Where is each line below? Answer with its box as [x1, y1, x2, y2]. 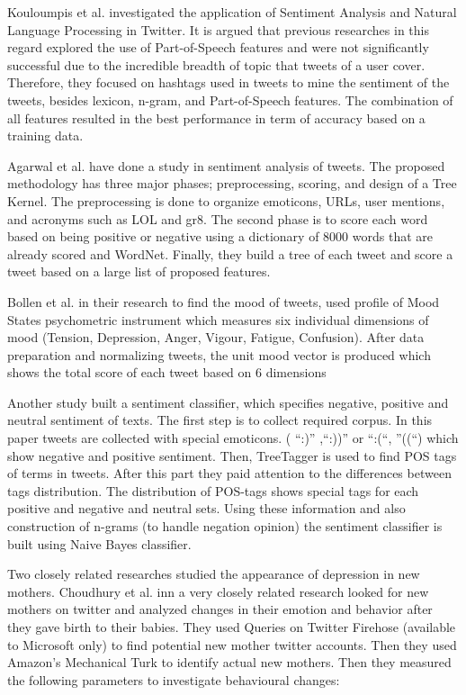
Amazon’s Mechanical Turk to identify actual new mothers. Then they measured [7, 653, 452, 672]
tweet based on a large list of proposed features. [7, 262, 271, 281]
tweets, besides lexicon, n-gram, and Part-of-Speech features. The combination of [7, 90, 453, 109]
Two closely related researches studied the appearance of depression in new [7, 564, 420, 583]
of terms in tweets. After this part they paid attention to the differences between [7, 464, 452, 483]
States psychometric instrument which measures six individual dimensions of [7, 310, 429, 329]
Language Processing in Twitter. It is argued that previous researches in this [7, 20, 429, 39]
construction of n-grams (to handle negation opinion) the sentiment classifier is [7, 517, 443, 536]
